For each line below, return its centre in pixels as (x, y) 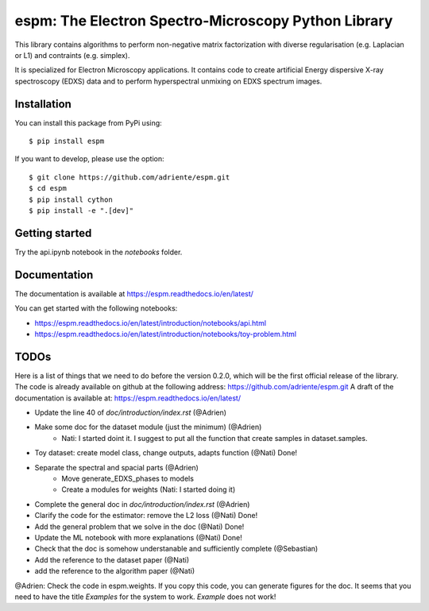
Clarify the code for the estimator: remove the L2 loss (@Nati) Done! (146, 516)
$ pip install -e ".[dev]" (81, 210)
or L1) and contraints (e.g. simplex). (72, 55)
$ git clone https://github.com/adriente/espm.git (129, 177)
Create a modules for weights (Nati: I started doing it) (149, 489)
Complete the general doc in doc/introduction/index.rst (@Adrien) (142, 504)
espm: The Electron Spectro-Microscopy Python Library (204, 21)
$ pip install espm (67, 141)
